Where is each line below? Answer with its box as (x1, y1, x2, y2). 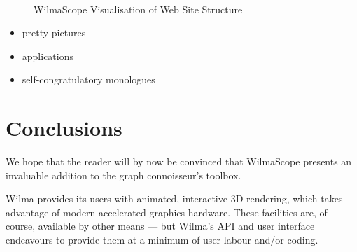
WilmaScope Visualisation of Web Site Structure (34, 1, 243, 16)
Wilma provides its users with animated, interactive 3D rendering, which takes (6, 191, 343, 206)
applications (22, 48, 74, 63)
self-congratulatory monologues (22, 72, 155, 87)
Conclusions (6, 113, 122, 142)
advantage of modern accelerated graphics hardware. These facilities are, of (6, 204, 328, 219)
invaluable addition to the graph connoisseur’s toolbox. (6, 167, 241, 182)
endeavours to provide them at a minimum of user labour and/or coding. (6, 232, 318, 247)
